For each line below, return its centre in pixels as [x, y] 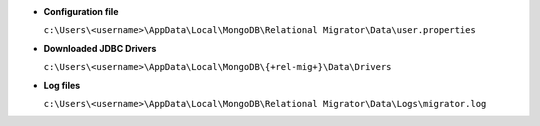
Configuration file [81, 11]
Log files [62, 85]
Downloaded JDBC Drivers [100, 48]
